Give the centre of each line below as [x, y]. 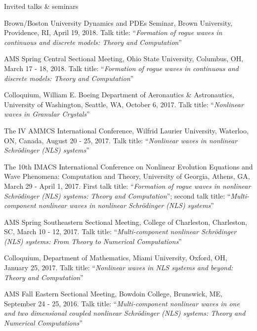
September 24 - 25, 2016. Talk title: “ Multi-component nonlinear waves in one [122, 303]
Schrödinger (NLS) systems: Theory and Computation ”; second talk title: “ [117, 195]
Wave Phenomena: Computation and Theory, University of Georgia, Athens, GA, [127, 176]
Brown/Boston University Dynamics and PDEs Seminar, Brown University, [118, 22]
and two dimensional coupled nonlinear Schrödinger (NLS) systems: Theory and [125, 313]
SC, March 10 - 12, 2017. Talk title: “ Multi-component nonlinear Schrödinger [120, 231]
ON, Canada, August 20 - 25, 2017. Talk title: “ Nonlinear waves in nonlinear [121, 140]
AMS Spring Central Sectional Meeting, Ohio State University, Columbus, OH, [124, 59]
